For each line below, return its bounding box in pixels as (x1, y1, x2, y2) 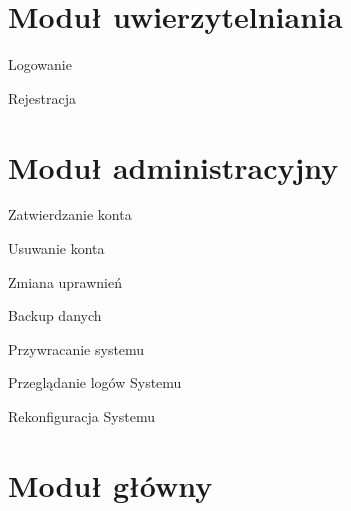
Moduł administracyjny (8, 146, 339, 187)
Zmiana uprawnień (8, 271, 123, 292)
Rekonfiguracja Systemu (8, 406, 155, 426)
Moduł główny (8, 464, 213, 505)
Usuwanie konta (8, 238, 105, 259)
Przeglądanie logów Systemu (8, 372, 182, 393)
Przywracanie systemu (8, 338, 145, 359)
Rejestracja (8, 87, 76, 108)
